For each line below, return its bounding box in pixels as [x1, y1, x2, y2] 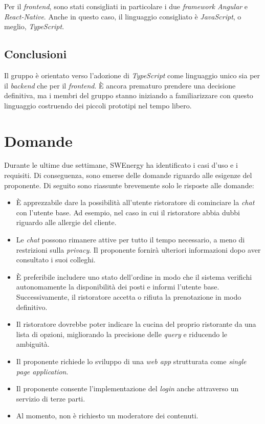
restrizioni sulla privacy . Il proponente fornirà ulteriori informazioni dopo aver [16, 244, 261, 255]
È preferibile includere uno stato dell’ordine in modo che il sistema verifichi [16, 271, 252, 282]
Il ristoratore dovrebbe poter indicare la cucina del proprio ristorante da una [16, 319, 256, 329]
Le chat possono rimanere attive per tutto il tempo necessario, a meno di [16, 234, 245, 245]
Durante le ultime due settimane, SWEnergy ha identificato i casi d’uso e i [4, 160, 238, 170]
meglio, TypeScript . [4, 21, 64, 32]
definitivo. [16, 301, 48, 312]
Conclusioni [4, 46, 67, 62]
